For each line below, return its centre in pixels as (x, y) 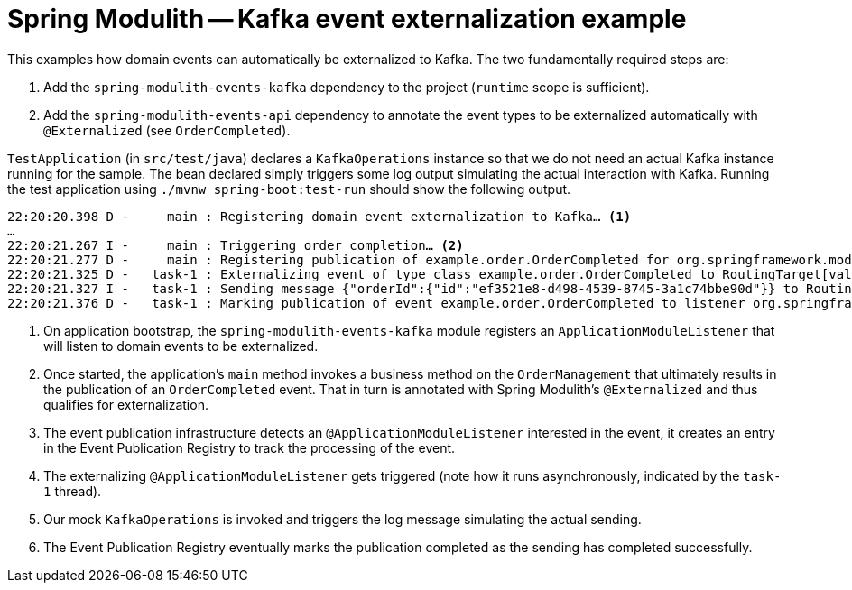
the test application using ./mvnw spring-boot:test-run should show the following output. (289, 189)
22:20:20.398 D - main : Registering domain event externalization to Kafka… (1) (319, 216)
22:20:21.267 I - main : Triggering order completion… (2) (236, 245)
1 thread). (73, 491)
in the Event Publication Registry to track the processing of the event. (250, 447)
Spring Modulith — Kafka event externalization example (347, 19)
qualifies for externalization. (126, 404)
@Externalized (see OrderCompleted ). (167, 130)
